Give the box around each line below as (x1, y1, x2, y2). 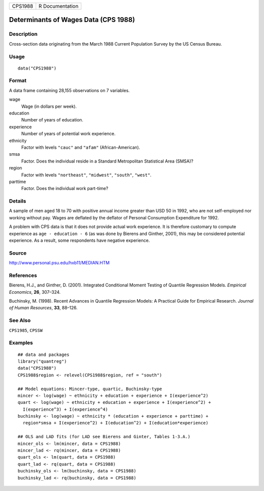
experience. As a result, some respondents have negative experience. (9, 237, 150, 243)
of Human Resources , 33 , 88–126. (9, 305, 78, 311)
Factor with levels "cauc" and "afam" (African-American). (21, 144, 140, 150)
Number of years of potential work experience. (21, 131, 116, 137)
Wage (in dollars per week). (21, 103, 77, 109)
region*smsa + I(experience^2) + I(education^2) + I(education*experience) (22, 420, 209, 426)
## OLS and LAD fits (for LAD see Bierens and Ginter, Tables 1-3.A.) (18, 434, 191, 440)
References (9, 272, 37, 279)
